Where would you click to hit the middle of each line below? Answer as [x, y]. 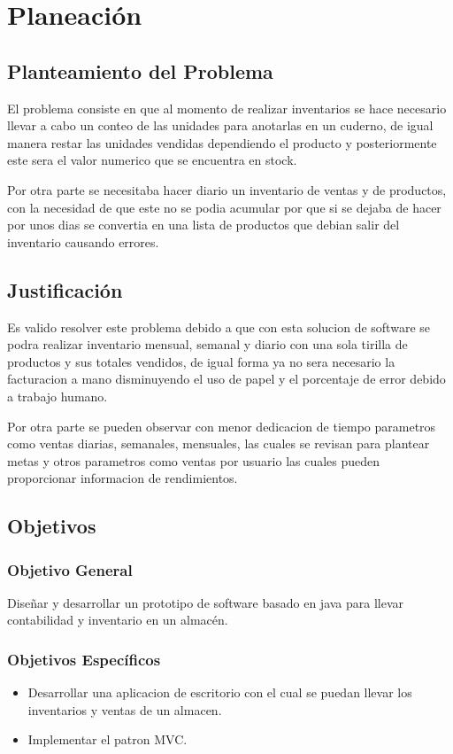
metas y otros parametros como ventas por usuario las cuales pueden [194, 460]
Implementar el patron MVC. [107, 739]
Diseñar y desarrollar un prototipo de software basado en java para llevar [206, 602]
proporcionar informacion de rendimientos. [123, 478]
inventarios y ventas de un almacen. [125, 709]
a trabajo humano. [58, 396]
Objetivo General [70, 569]
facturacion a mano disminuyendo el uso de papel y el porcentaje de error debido [226, 379]
